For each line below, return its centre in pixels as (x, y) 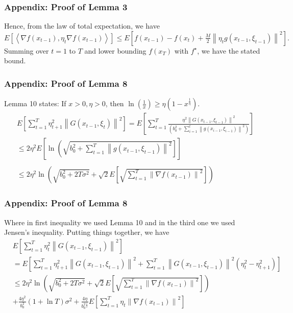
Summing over (27, 50)
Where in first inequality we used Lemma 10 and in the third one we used (120, 222)
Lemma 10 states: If (35, 103)
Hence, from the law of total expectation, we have (82, 26)
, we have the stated (229, 50)
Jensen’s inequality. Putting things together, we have (87, 232)
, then (115, 103)
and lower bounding (115, 50)
